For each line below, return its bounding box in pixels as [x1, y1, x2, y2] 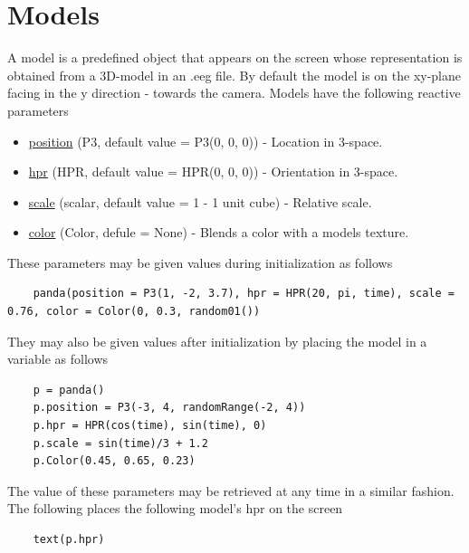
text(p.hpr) [33, 533, 105, 546]
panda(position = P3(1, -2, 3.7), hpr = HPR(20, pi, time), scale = [33, 287, 455, 300]
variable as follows [7, 349, 109, 368]
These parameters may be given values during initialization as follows [7, 253, 393, 272]
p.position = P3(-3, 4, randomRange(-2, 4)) [33, 401, 306, 415]
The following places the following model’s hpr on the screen [7, 499, 343, 518]
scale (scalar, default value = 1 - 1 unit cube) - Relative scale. [28, 192, 372, 211]
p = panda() [33, 383, 105, 396]
